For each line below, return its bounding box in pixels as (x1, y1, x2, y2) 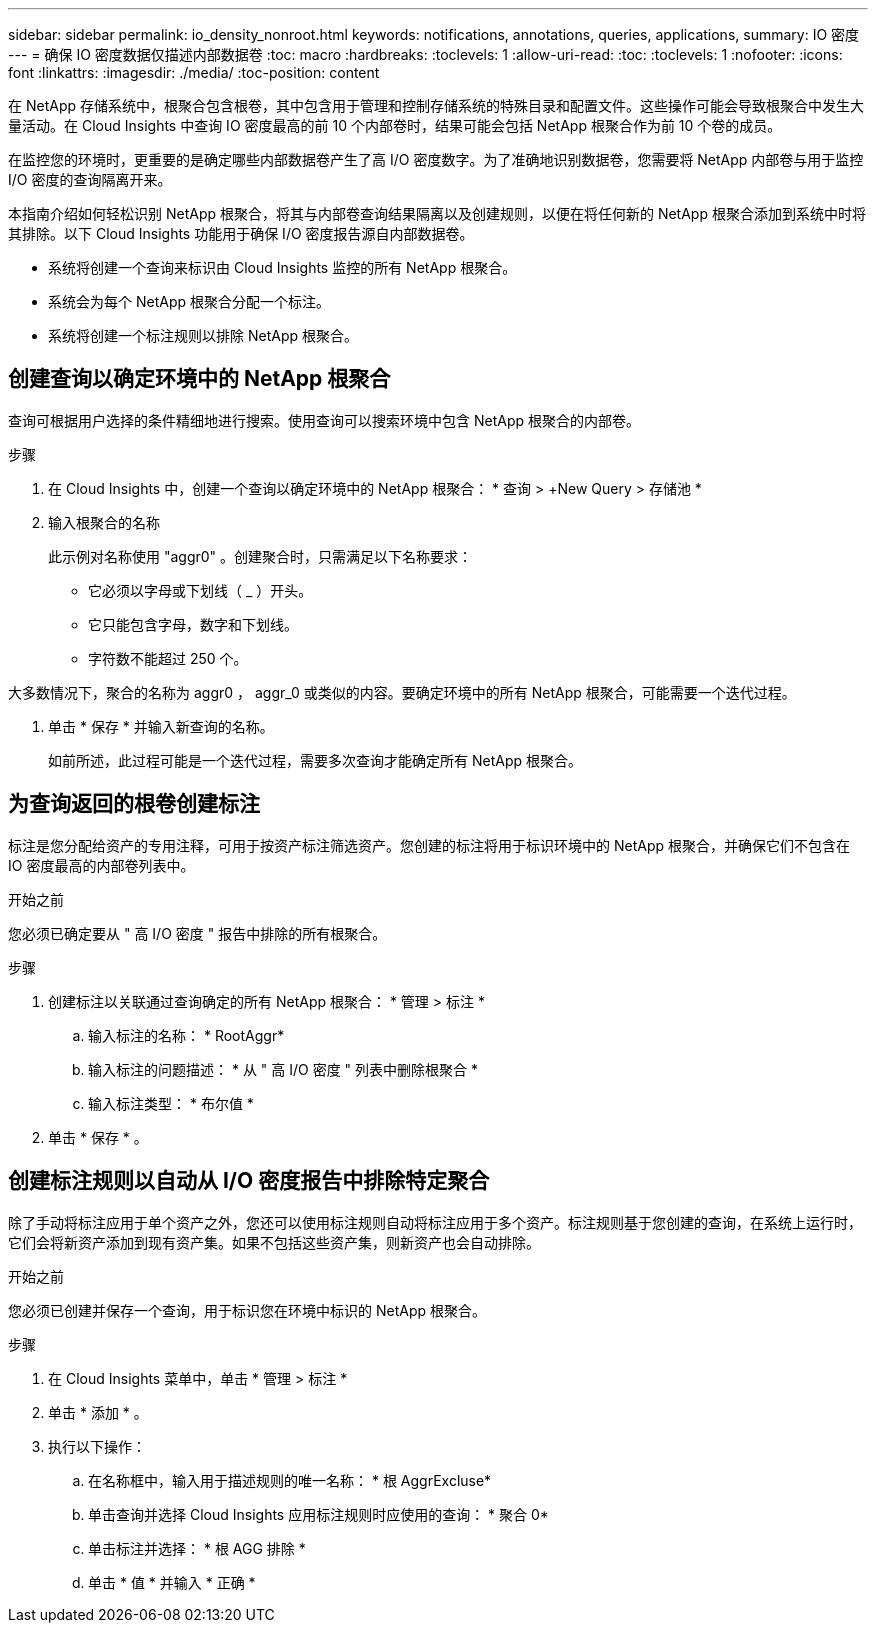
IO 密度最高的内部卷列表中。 (8, 856, 195, 874)
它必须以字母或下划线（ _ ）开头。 (88, 581, 313, 599)
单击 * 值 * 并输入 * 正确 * (88, 1573, 256, 1591)
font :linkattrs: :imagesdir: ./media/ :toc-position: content (8, 64, 380, 81)
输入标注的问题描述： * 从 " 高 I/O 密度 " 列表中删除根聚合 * (88, 1060, 479, 1078)
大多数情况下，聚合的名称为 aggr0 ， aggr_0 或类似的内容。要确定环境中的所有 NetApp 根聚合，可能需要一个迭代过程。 (8, 683, 796, 701)
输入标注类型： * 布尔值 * (88, 1094, 254, 1112)
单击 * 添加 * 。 (48, 1403, 148, 1421)
